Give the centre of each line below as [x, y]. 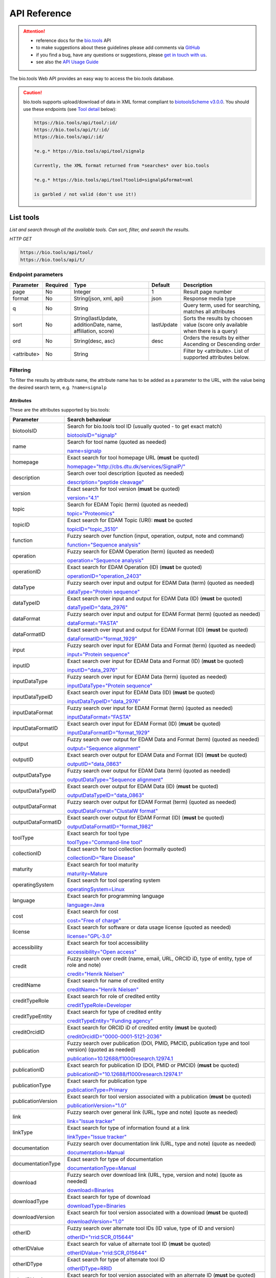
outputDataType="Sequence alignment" [115, 780]
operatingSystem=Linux [96, 889]
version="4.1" [83, 498]
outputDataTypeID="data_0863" [106, 795]
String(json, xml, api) [98, 298]
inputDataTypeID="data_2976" [104, 701]
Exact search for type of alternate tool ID [116, 1260]
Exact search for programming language [116, 896]
